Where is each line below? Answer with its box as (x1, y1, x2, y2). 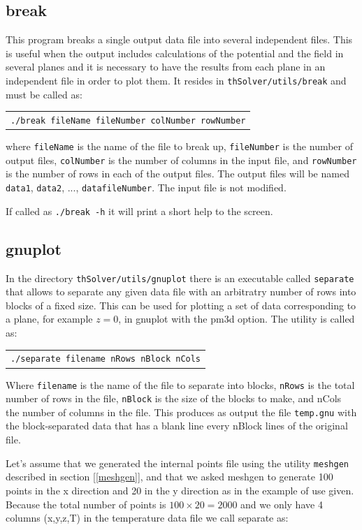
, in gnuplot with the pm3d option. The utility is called (118, 311, 355, 326)
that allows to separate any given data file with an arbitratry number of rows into (6, 284, 356, 299)
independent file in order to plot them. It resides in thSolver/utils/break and (6, 73, 347, 87)
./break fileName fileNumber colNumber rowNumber (10, 115, 246, 126)
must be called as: (6, 87, 82, 101)
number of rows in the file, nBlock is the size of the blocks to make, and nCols (6, 391, 342, 406)
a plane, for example (6, 311, 93, 326)
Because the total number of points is (6, 496, 166, 511)
